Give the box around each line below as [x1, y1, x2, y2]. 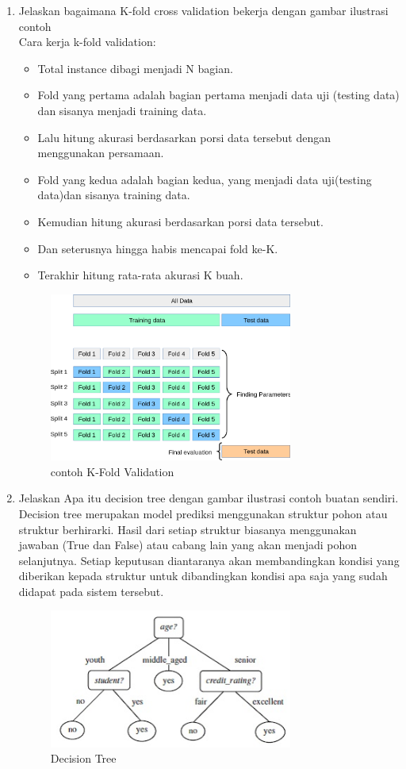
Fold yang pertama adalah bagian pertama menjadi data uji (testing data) [37, 87, 400, 103]
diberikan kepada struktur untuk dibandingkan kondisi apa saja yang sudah [18, 567, 388, 584]
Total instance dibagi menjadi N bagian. [37, 60, 233, 76]
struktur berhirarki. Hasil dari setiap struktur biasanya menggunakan [18, 521, 357, 537]
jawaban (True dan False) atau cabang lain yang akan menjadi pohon [18, 536, 357, 553]
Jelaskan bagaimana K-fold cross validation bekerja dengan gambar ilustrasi [18, 2, 389, 18]
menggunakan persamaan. [37, 144, 164, 161]
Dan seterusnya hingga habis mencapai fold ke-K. [37, 240, 278, 256]
